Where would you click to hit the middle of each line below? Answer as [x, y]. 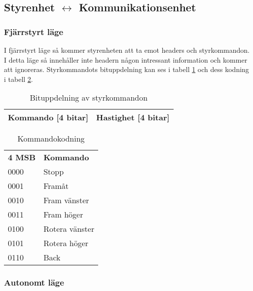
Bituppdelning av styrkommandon [89, 98]
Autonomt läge [34, 282]
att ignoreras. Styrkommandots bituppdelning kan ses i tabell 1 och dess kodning [126, 69]
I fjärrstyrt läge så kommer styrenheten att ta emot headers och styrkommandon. [127, 50]
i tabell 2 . [18, 79]
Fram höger [63, 215]
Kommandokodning [51, 139]
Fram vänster [66, 200]
